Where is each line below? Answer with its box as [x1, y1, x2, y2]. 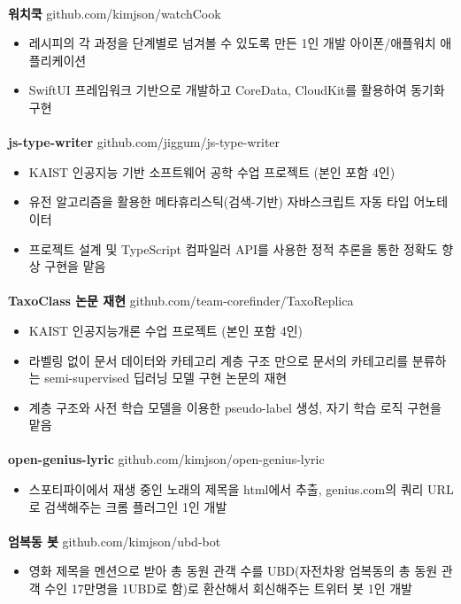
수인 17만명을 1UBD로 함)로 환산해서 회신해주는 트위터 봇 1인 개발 [44, 579, 412, 598]
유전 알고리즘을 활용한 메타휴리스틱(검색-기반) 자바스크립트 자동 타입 [28, 192, 410, 211]
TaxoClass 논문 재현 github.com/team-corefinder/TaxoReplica [8, 291, 354, 310]
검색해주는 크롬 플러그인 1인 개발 [44, 497, 227, 515]
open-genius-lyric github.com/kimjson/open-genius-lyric [8, 450, 325, 468]
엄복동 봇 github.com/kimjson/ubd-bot [8, 531, 221, 550]
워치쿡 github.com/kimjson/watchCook [8, 4, 221, 22]
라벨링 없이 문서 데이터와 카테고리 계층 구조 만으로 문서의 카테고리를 [28, 351, 409, 369]
